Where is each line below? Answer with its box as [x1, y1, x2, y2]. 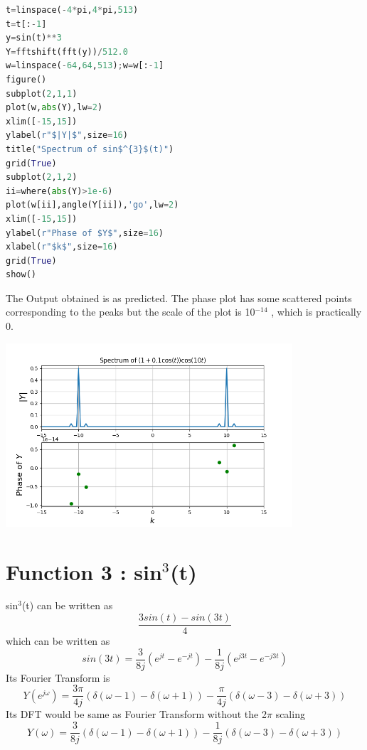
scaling [275, 707, 305, 722]
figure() [6, 74, 47, 85]
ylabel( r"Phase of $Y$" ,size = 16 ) [6, 227, 164, 238]
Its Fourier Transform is [6, 670, 110, 685]
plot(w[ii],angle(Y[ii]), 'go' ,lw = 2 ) [6, 200, 179, 210]
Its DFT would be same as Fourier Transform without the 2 [6, 707, 267, 722]
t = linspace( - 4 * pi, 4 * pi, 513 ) [6, 5, 139, 15]
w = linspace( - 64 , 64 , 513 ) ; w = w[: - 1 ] [6, 60, 164, 71]
